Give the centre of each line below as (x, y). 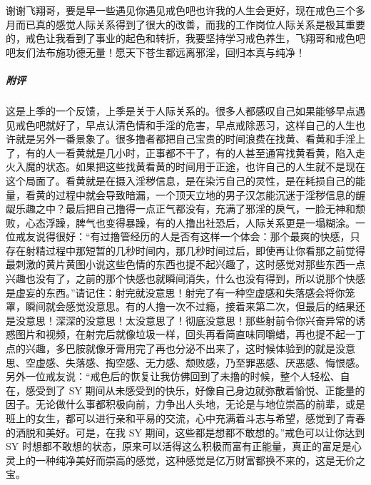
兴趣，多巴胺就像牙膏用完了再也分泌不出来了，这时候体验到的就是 (180, 348)
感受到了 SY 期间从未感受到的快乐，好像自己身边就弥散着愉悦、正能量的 (195, 390)
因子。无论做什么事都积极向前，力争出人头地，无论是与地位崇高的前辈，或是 (185, 404)
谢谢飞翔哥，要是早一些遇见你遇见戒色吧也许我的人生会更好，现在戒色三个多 (185, 10)
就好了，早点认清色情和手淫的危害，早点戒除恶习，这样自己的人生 (200, 124)
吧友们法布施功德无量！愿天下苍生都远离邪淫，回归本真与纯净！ (156, 52)
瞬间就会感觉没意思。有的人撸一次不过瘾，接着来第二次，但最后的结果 (190, 306)
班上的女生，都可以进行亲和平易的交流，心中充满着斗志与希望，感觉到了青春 (185, 418)
